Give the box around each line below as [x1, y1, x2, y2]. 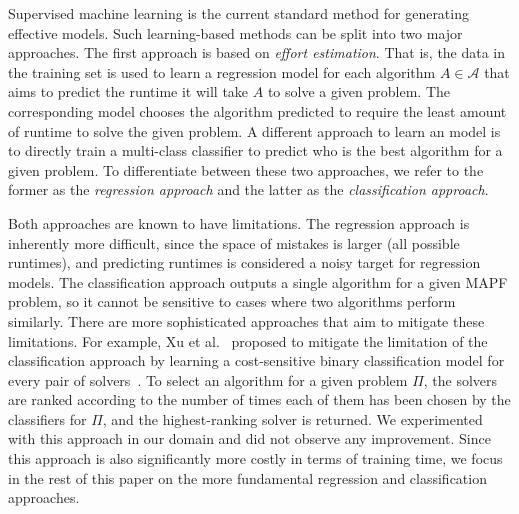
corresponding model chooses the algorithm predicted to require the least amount [8, 100, 507, 121]
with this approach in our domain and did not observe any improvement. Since [8, 428, 491, 449]
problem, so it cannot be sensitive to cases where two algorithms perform [8, 291, 456, 312]
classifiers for [8, 408, 87, 429]
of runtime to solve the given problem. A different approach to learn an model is [8, 120, 501, 141]
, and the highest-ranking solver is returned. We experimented [102, 408, 483, 429]
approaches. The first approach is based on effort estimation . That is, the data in [8, 42, 506, 63]
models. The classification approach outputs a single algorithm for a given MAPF [8, 271, 508, 292]
